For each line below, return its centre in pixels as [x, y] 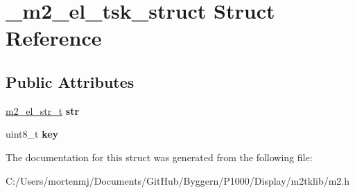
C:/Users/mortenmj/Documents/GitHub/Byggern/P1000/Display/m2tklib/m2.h [178, 180]
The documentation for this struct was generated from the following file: [159, 157]
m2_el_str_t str [43, 110]
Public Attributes [70, 81]
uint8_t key [32, 134]
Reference [54, 38]
